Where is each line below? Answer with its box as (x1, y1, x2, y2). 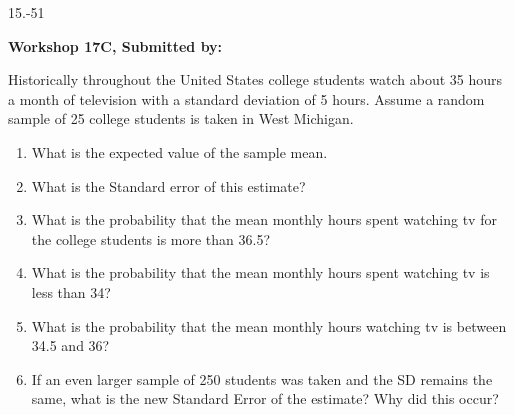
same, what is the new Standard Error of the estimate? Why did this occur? (31, 388, 499, 409)
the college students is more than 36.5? (31, 228, 271, 249)
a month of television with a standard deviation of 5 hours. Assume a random (8, 88, 485, 109)
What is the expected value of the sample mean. (31, 141, 328, 162)
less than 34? (31, 281, 111, 302)
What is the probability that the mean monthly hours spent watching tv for (31, 209, 497, 230)
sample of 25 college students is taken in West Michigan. (8, 108, 354, 129)
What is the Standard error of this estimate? (31, 175, 306, 196)
